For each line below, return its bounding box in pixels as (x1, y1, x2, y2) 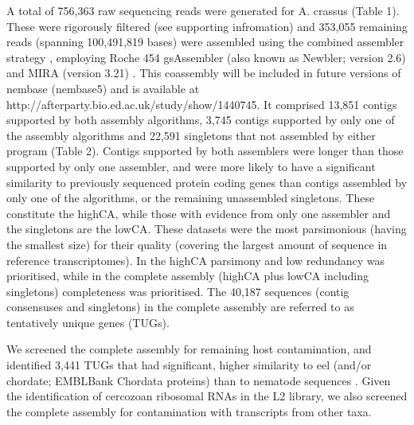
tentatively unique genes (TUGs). (6, 314, 170, 330)
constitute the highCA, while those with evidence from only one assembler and (6, 205, 391, 221)
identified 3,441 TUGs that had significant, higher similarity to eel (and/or (6, 357, 372, 373)
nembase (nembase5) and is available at (6, 80, 200, 96)
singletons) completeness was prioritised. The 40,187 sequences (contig (6, 283, 350, 299)
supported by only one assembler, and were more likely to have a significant (6, 158, 376, 174)
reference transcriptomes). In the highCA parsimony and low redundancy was (6, 251, 385, 268)
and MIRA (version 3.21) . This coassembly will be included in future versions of (6, 64, 401, 81)
